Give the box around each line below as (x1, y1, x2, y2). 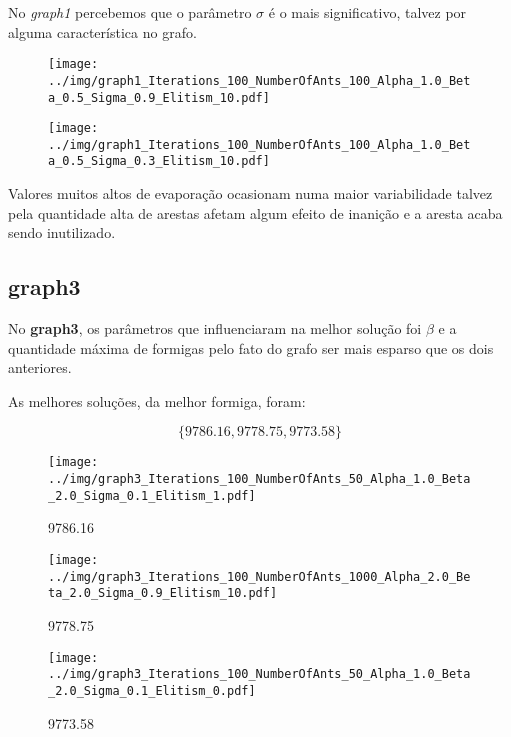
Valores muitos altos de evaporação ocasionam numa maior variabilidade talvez (8, 183, 493, 204)
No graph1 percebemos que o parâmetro (8, 2, 252, 22)
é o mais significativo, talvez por (268, 2, 467, 22)
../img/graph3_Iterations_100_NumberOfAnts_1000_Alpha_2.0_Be (48, 569, 471, 584)
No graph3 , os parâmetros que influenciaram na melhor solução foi (8, 318, 422, 339)
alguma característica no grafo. (8, 21, 197, 42)
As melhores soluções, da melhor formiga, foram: (8, 390, 306, 411)
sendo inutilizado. (8, 222, 116, 243)
